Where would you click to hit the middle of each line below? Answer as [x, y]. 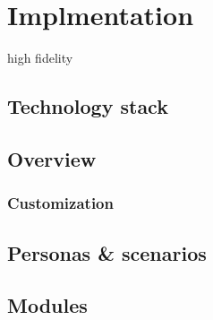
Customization [60, 203]
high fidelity [40, 58]
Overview [52, 158]
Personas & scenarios [107, 252]
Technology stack [88, 106]
